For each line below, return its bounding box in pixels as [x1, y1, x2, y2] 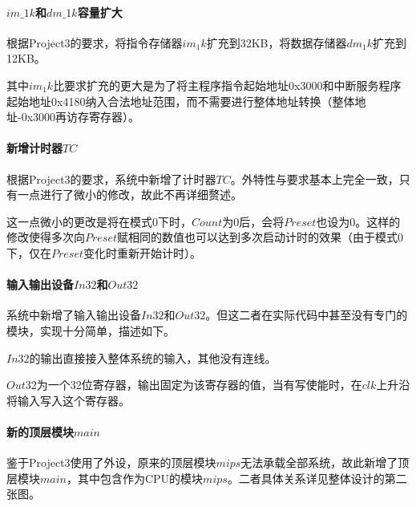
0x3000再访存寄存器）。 [21, 108, 140, 125]
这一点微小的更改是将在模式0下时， [6, 213, 192, 229]
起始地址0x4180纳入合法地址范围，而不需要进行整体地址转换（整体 [6, 92, 355, 109]
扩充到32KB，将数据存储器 [206, 34, 347, 51]
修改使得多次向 [6, 229, 85, 245]
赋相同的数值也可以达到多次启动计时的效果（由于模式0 [117, 229, 404, 245]
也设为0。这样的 [316, 213, 401, 229]
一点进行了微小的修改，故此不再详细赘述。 [17, 186, 242, 203]
